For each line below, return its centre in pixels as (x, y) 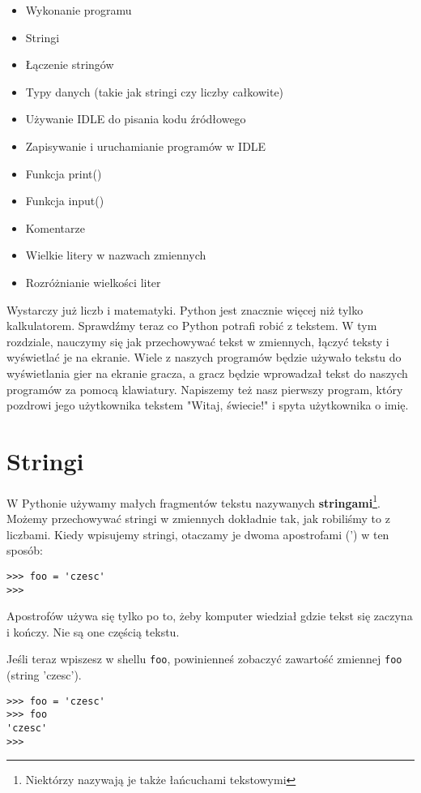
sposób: (25, 550)
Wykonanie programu (79, 10)
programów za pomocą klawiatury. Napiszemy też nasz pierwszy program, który (205, 389)
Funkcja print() (64, 173)
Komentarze (55, 227)
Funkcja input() (65, 201)
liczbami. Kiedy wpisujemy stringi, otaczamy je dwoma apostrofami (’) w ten (198, 534)
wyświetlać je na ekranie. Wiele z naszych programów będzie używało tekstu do (204, 357)
